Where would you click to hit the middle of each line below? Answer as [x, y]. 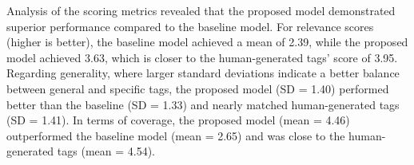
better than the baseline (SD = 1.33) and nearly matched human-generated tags [203, 104]
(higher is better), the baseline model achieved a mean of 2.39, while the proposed [207, 42]
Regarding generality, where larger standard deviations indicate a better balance [203, 73]
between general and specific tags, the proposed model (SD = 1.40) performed [198, 88]
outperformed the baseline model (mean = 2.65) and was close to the [176, 135]
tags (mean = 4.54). [106, 151]
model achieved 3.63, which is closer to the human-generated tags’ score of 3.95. [202, 57]
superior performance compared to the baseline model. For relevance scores [190, 26]
